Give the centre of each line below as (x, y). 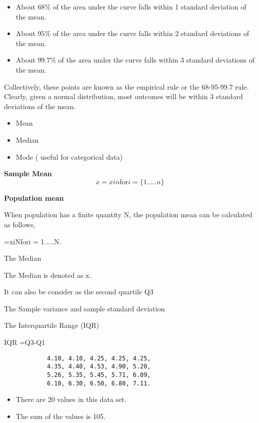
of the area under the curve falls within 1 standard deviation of (149, 7)
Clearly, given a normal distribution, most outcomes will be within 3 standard (123, 96)
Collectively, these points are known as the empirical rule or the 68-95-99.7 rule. (126, 86)
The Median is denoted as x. (48, 275)
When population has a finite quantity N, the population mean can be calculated (128, 215)
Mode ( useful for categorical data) (69, 156)
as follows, (20, 224)
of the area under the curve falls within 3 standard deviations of (156, 60)
